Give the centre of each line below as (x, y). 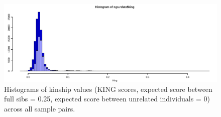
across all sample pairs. (40, 109)
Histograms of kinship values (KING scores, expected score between (108, 89)
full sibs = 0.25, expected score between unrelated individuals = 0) (107, 99)
